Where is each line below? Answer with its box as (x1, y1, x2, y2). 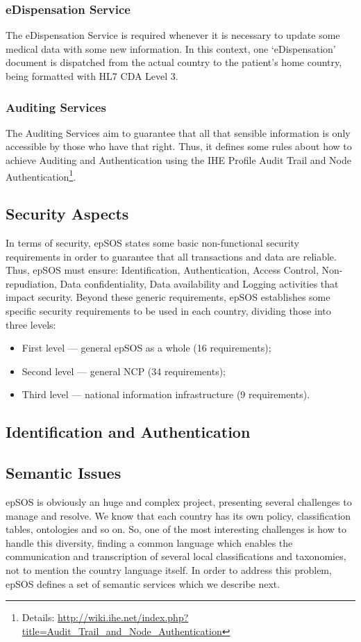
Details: (22, 610, 55, 625)
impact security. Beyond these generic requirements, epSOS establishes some (6, 290, 330, 304)
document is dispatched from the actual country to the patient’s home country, (6, 55, 342, 69)
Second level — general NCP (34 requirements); (22, 363, 226, 378)
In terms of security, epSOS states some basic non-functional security (6, 236, 299, 250)
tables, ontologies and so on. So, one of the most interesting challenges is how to (6, 522, 346, 536)
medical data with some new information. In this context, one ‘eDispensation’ (6, 41, 336, 56)
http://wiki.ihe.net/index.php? (58, 610, 189, 625)
